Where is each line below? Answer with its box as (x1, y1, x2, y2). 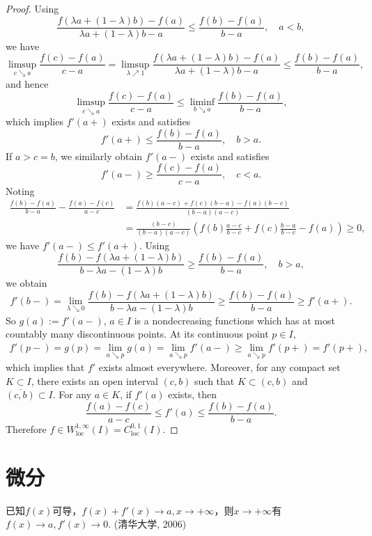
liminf (189, 97, 215, 107)
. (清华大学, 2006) (108, 517, 187, 531)
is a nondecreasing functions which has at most (134, 313, 335, 327)
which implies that (6, 360, 85, 375)
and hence (6, 76, 49, 90)
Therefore (6, 422, 47, 436)
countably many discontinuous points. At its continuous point (6, 326, 269, 341)
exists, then (168, 387, 217, 402)
